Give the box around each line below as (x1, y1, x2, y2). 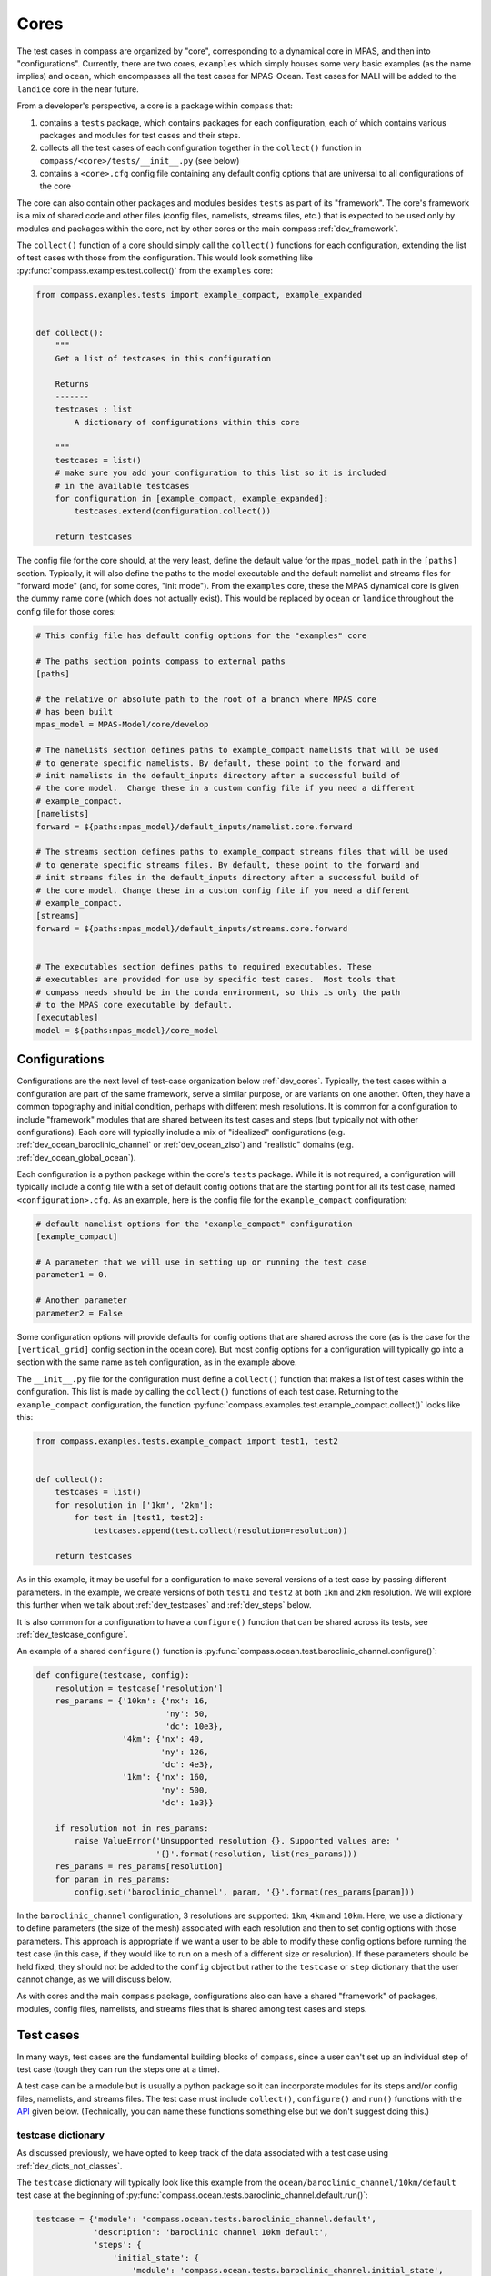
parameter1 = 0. (35, 1270, 109, 1280)
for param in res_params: (55, 1874, 171, 1885)
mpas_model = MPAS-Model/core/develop (35, 719, 209, 730)
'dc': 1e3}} (160, 1798, 214, 1808)
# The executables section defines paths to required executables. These (35, 961, 372, 971)
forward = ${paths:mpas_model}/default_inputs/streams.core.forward (35, 923, 348, 933)
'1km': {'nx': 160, (122, 1772, 209, 1783)
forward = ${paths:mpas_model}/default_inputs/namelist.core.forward (35, 821, 353, 832)
